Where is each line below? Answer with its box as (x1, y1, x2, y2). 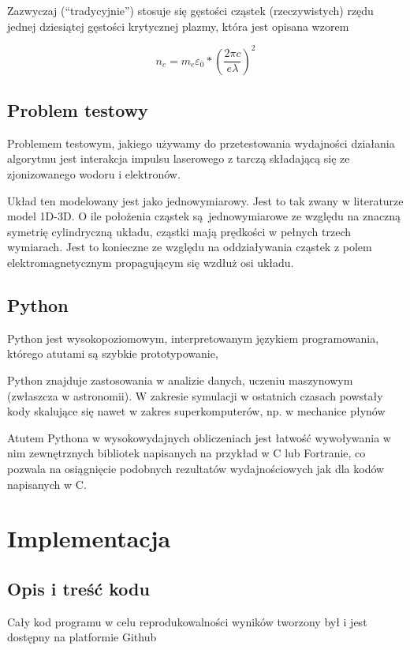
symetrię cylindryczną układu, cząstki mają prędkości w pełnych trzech (7, 223, 352, 239)
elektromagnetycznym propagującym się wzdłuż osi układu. (7, 254, 294, 271)
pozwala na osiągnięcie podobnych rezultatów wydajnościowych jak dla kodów (7, 460, 385, 476)
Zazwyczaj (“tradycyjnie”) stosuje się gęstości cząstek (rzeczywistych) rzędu (7, 2, 374, 18)
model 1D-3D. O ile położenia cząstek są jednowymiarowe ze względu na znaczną (7, 208, 401, 224)
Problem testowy (7, 98, 148, 122)
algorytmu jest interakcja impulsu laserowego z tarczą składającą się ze (7, 150, 350, 167)
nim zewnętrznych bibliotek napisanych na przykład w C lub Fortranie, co (7, 445, 366, 461)
